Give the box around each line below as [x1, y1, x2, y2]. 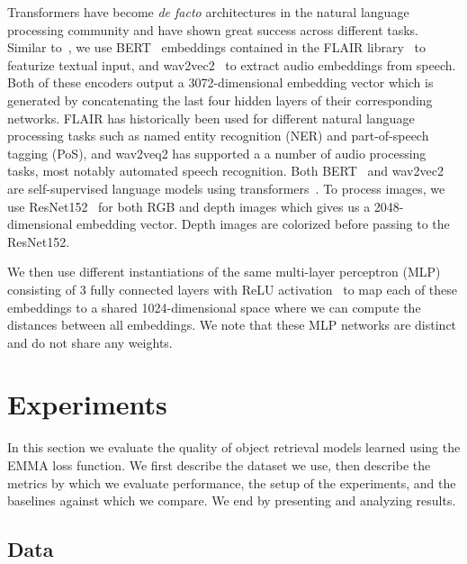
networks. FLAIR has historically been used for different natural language [7, 108, 415, 127]
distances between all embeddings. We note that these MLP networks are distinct [7, 315, 457, 334]
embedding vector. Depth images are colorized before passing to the [76, 214, 450, 233]
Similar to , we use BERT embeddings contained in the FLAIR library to [7, 38, 427, 57]
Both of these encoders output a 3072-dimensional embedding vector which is [7, 73, 434, 92]
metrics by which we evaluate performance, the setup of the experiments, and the [7, 473, 456, 492]
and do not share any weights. [7, 332, 173, 351]
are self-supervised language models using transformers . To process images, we [7, 178, 445, 197]
